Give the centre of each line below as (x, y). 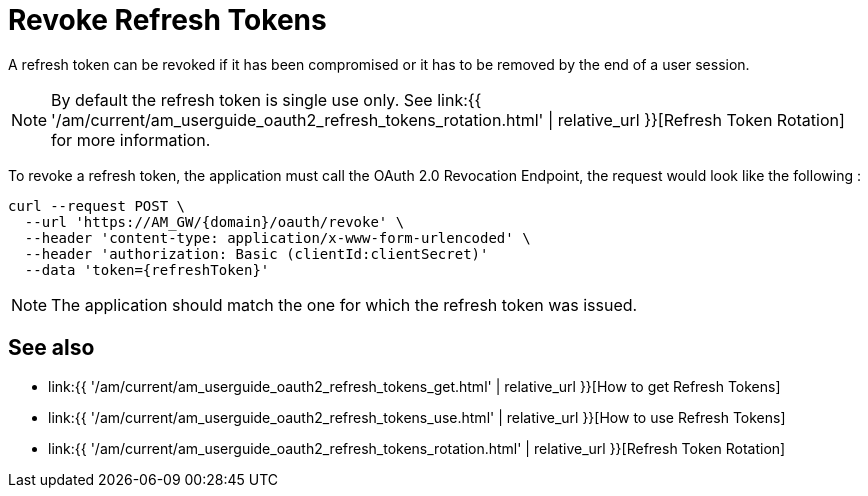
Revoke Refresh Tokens (167, 20)
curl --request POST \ (97, 205)
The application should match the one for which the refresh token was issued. (344, 304)
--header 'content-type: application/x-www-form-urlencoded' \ (277, 237)
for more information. (131, 139)
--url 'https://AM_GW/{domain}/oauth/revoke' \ (214, 221)
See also (51, 348)
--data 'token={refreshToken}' (147, 269)
